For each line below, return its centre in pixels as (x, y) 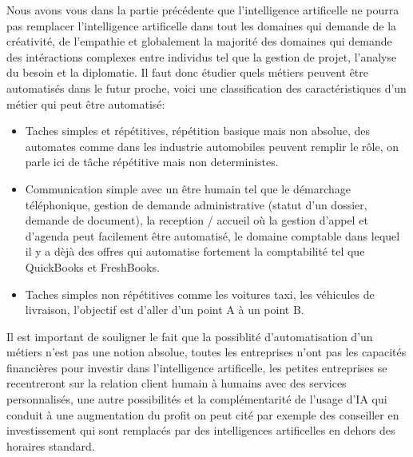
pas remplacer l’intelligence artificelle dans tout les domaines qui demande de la (202, 25)
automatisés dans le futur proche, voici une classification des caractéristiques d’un (206, 87)
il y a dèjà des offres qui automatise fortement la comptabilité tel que (195, 251)
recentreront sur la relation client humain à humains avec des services (177, 383)
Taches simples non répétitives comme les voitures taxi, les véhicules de (200, 294)
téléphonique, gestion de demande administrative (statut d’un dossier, (196, 204)
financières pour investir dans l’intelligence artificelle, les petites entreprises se (197, 367)
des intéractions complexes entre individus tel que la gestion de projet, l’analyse (202, 56)
